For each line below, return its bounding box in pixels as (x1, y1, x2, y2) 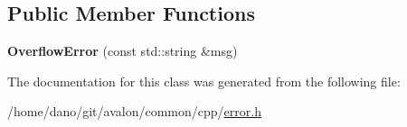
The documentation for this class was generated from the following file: (7, 71, 401, 90)
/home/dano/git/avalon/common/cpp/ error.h (7, 102, 261, 121)
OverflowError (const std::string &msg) (7, 41, 238, 60)
